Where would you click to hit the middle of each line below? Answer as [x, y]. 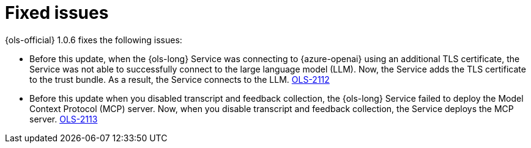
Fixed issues [57, 13]
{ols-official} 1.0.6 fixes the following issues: [94, 40]
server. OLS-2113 [64, 119]
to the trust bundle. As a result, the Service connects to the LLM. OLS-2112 [180, 79]
